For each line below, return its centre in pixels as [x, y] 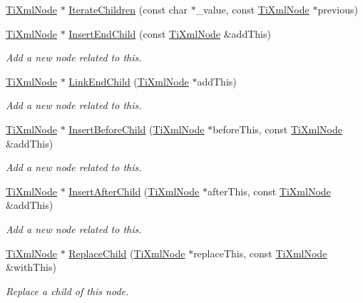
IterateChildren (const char [128, 9]
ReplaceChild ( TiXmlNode [127, 253]
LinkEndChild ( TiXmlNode [129, 81]
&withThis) [31, 267]
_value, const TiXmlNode [252, 9]
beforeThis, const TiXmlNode [277, 129]
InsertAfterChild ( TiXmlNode [134, 191]
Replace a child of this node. [67, 291]
